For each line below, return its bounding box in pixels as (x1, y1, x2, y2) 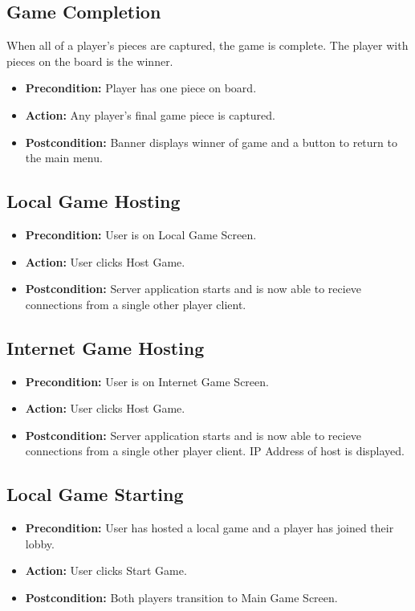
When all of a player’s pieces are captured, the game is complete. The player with (6, 37, 409, 54)
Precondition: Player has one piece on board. (25, 79, 257, 96)
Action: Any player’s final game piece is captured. (25, 106, 275, 123)
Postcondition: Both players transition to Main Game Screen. (25, 589, 338, 605)
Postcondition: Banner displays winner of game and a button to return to (25, 133, 397, 150)
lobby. (25, 535, 55, 552)
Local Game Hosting (6, 189, 181, 214)
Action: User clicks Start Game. (25, 562, 187, 579)
